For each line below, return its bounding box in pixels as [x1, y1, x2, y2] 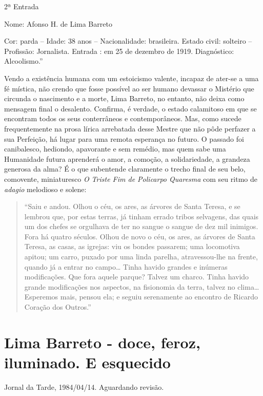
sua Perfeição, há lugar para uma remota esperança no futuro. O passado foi [4, 133, 244, 144]
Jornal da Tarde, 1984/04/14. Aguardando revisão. [4, 381, 164, 392]
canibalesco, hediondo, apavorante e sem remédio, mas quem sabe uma [4, 143, 226, 154]
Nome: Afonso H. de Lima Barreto [4, 18, 112, 29]
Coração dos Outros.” [24, 301, 91, 312]
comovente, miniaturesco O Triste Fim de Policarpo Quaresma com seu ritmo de [4, 173, 257, 184]
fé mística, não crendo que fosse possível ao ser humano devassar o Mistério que [4, 83, 254, 93]
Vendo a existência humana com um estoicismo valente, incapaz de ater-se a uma [4, 72, 259, 83]
